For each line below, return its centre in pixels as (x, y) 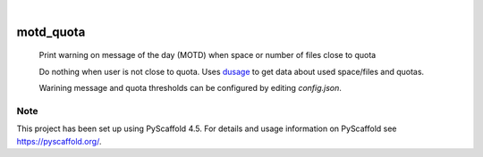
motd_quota (51, 32)
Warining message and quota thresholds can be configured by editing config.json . (190, 88)
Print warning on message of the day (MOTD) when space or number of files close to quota (208, 55)
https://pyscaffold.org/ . (59, 141)
